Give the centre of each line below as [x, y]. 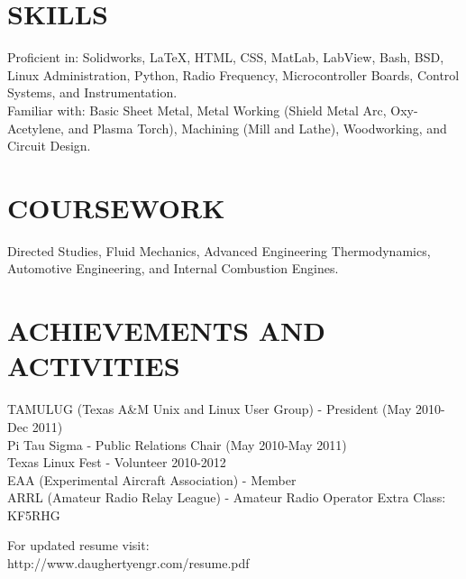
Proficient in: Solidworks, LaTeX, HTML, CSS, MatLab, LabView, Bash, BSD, [226, 57]
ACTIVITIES [94, 366]
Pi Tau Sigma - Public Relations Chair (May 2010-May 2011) [177, 444]
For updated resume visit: [78, 545]
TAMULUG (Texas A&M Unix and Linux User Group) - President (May [210, 409]
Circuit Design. [49, 146]
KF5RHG [34, 515]
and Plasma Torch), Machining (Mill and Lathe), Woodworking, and [257, 128]
